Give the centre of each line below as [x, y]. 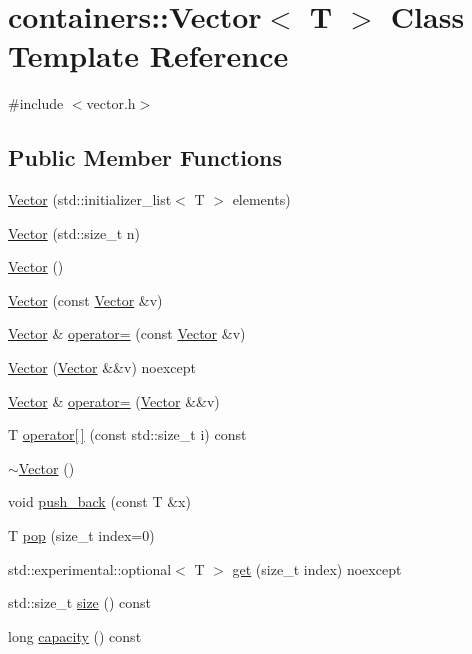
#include [36, 103]
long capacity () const [75, 635]
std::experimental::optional [90, 568]
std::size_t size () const [80, 602]
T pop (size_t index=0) [81, 535]
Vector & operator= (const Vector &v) [127, 333]
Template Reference [148, 55]
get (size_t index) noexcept [317, 568]
